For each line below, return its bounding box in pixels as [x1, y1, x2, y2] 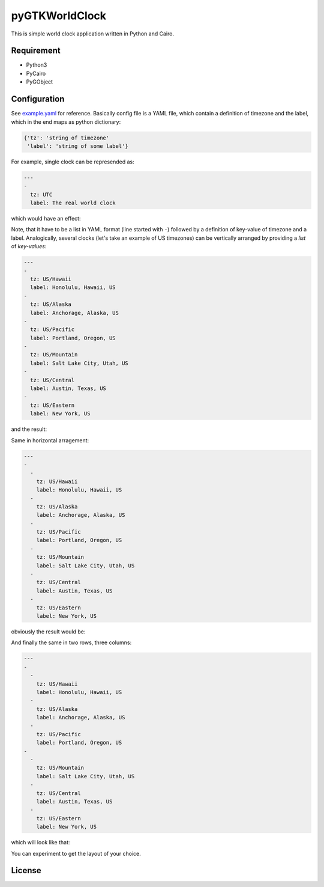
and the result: [11, 425, 47, 433]
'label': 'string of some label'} [27, 142, 128, 150]
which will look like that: [11, 839, 70, 846]
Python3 [26, 61, 47, 69]
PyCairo [26, 70, 46, 77]
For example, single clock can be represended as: [11, 158, 134, 165]
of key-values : [11, 243, 47, 250]
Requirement [11, 46, 61, 56]
